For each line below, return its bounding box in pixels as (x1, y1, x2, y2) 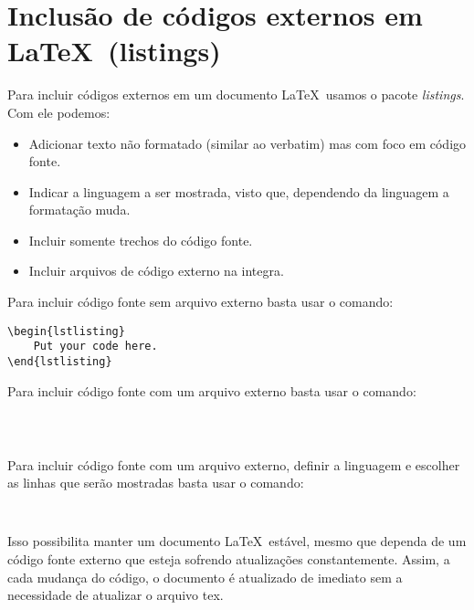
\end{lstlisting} (7, 354, 112, 368)
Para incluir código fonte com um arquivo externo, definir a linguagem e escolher (7, 455, 460, 474)
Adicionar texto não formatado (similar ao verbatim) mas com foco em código (28, 133, 467, 152)
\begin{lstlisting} (7, 324, 125, 338)
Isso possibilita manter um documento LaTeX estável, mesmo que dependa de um (7, 531, 467, 551)
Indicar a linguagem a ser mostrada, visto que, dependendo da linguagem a (28, 182, 449, 201)
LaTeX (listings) (7, 32, 221, 69)
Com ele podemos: (7, 102, 111, 121)
